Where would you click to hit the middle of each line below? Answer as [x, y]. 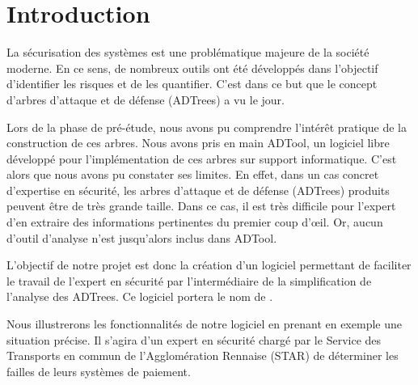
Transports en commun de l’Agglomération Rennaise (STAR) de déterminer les [203, 355]
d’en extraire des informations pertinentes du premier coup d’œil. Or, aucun [195, 222]
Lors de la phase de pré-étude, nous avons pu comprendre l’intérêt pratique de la [207, 127]
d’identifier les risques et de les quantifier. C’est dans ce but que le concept [192, 84]
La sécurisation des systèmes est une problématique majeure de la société [188, 52]
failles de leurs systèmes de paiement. [99, 371]
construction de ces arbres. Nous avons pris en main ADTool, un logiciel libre [198, 143]
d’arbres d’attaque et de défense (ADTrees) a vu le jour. [146, 99]
